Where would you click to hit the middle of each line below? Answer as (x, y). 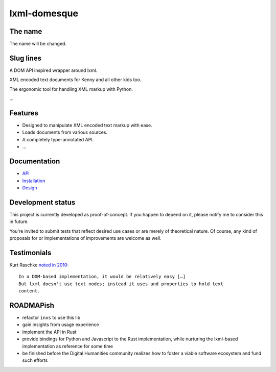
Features (24, 113)
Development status (42, 202)
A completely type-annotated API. (58, 139)
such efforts (35, 360)
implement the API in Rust (49, 332)
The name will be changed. (38, 44)
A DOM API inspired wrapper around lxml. (53, 70)
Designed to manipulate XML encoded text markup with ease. (87, 126)
